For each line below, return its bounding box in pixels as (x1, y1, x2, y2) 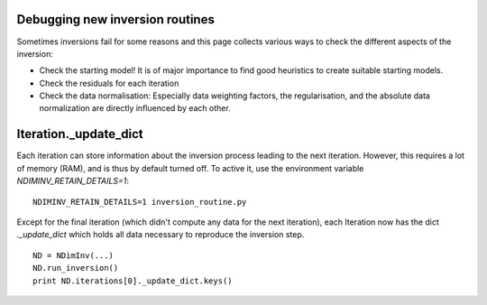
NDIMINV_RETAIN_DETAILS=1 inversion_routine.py (32, 197, 247, 207)
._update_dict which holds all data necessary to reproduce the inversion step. (16, 229, 305, 240)
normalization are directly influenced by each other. (39, 103, 232, 114)
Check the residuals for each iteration (39, 78, 179, 88)
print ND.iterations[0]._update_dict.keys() (32, 275, 234, 286)
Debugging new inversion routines (16, 12, 216, 27)
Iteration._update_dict (16, 126, 143, 142)
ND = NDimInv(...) (32, 250, 115, 261)
